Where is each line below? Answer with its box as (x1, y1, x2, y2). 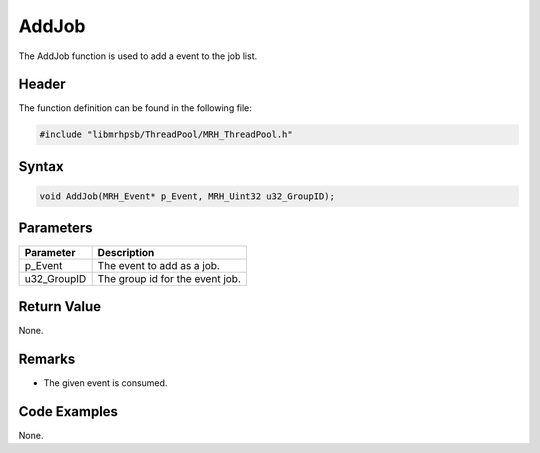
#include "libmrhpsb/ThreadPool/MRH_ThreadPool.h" (39, 129, 294, 140)
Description (97, 245, 155, 259)
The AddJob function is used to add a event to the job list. (18, 50, 258, 62)
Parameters (18, 220, 93, 237)
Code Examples (18, 403, 119, 420)
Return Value (18, 298, 102, 315)
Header (18, 76, 66, 93)
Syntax (18, 158, 64, 175)
